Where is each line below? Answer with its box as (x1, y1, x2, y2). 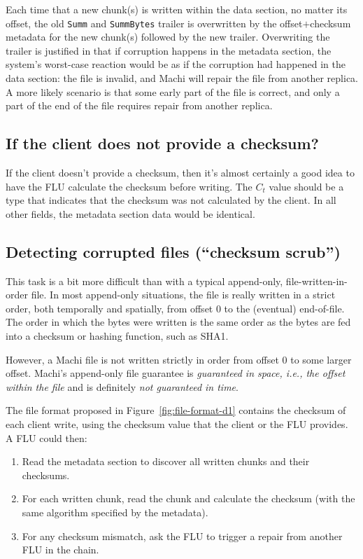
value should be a (269, 179, 344, 193)
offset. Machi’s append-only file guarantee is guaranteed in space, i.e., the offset (6, 366, 346, 380)
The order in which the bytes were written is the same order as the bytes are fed (6, 315, 351, 329)
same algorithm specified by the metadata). (22, 504, 208, 519)
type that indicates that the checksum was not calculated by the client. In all (6, 193, 336, 207)
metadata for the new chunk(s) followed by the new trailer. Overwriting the (6, 29, 330, 44)
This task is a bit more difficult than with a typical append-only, (6, 273, 283, 288)
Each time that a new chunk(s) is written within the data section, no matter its (6, 2, 348, 16)
